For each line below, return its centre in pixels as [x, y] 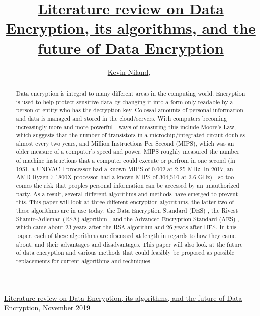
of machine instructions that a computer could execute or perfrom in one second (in [125, 160]
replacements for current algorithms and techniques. [84, 261]
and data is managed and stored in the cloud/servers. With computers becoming [121, 118]
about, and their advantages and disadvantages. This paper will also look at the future [129, 244]
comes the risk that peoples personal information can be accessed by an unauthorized [127, 185]
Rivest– [231, 211]
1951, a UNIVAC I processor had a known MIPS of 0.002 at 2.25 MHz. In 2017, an [124, 168]
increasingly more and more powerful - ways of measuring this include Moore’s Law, [126, 127]
